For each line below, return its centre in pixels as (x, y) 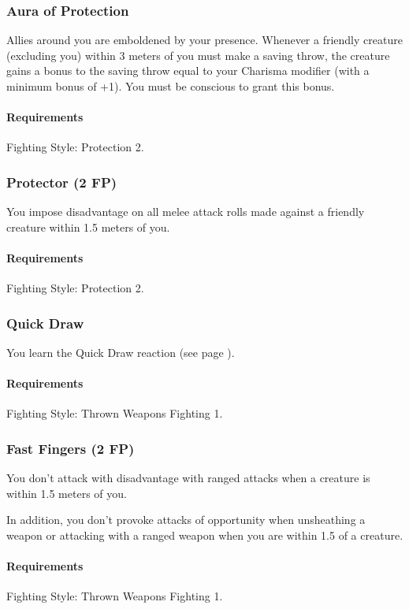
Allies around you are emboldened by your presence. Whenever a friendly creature (204, 40)
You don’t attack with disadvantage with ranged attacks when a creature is (188, 478)
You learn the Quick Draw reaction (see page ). (121, 352)
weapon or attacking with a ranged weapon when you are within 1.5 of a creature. (205, 535)
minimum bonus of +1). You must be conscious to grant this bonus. (171, 86)
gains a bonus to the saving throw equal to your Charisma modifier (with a (188, 71)
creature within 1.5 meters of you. (88, 227)
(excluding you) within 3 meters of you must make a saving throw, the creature (198, 55)
